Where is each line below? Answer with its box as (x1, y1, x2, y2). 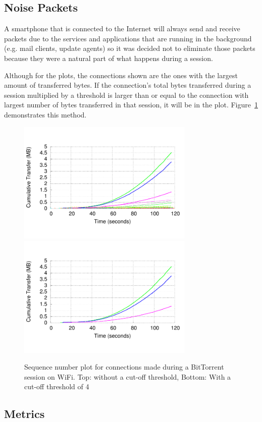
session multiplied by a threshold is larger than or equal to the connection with (4, 89, 249, 100)
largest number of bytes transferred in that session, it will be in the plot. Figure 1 (4, 99, 258, 110)
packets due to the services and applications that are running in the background (4, 33, 252, 43)
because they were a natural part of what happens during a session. (4, 52, 213, 63)
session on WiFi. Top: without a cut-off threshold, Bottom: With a (24, 371, 231, 382)
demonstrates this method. (4, 109, 87, 119)
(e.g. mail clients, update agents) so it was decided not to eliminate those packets (4, 43, 255, 53)
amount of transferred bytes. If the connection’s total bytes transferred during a (4, 80, 251, 90)
